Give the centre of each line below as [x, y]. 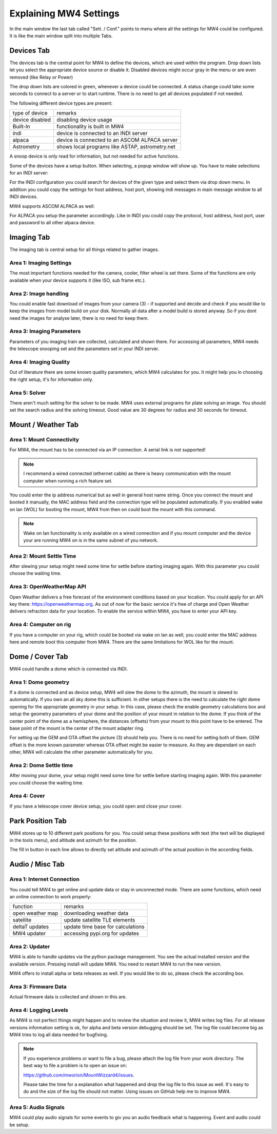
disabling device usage [84, 120]
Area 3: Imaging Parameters [45, 331]
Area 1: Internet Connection [44, 879]
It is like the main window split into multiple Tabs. [61, 35]
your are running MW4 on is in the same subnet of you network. [91, 540]
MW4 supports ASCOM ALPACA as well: [52, 206]
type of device [30, 113]
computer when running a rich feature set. [68, 480]
